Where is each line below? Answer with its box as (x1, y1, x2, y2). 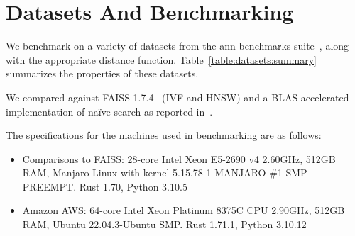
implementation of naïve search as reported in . (6, 103, 213, 118)
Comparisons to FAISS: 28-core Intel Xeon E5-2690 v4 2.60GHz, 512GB (22, 151, 336, 166)
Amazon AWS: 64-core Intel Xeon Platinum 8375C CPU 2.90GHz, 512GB (22, 203, 345, 218)
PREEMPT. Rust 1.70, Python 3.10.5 (22, 179, 187, 193)
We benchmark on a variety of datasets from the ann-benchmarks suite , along (6, 38, 349, 53)
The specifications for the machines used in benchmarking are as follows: (6, 128, 322, 142)
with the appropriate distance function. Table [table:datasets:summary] (6, 52, 317, 67)
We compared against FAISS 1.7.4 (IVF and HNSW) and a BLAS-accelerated (6, 89, 349, 104)
